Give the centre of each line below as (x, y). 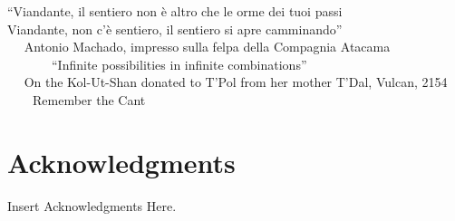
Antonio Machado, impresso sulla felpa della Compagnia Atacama (207, 47)
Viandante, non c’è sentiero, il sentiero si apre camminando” (175, 29)
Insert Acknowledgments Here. (92, 205)
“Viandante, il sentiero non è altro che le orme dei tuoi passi (175, 11)
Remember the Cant (89, 99)
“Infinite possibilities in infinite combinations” (179, 64)
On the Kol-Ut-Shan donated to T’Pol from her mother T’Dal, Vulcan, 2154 (236, 82)
